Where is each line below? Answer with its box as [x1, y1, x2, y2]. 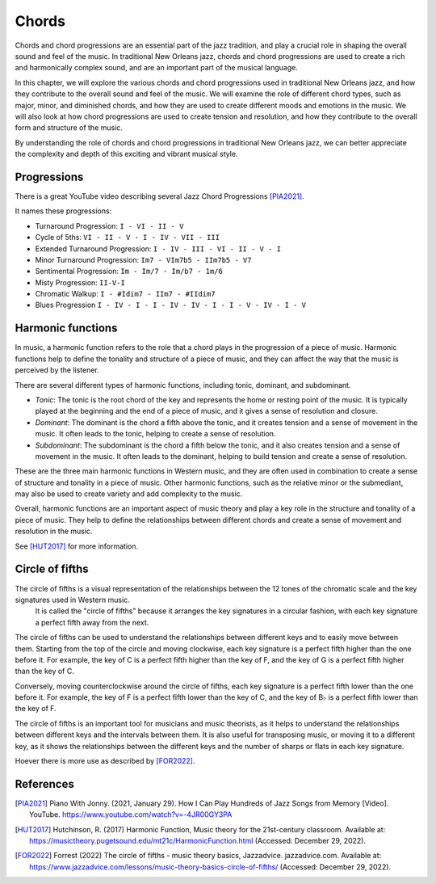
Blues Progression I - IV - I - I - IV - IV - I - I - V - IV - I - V [35, 300, 307, 310]
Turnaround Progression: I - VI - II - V [35, 221, 184, 230]
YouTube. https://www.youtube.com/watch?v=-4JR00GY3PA [29, 810, 233, 819]
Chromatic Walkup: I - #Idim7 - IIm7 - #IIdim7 [35, 289, 216, 299]
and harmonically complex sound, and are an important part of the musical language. [15, 63, 299, 73]
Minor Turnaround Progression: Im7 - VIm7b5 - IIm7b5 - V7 [35, 255, 252, 264]
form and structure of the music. [15, 123, 123, 133]
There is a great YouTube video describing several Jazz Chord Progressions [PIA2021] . [15, 191, 304, 201]
